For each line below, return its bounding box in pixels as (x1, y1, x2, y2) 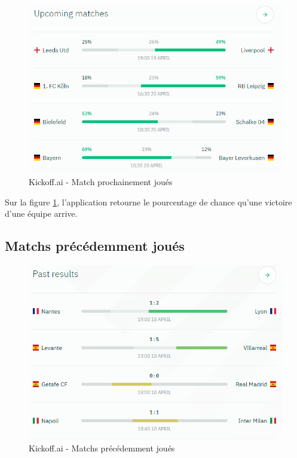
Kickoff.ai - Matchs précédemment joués (29, 441, 175, 454)
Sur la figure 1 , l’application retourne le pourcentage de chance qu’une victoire (5, 195, 292, 208)
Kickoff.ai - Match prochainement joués (29, 176, 173, 188)
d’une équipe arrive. (5, 207, 78, 220)
